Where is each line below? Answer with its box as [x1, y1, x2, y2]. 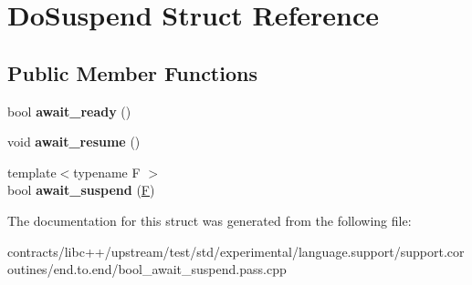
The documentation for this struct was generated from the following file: [7, 210, 412, 229]
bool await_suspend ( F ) [7, 180, 155, 199]
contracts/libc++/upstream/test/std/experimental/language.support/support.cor [7, 241, 465, 260]
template [7, 162, 57, 181]
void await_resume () [7, 132, 141, 151]
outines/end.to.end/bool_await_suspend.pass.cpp [7, 260, 287, 279]
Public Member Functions [7, 58, 257, 87]
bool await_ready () [7, 101, 131, 120]
